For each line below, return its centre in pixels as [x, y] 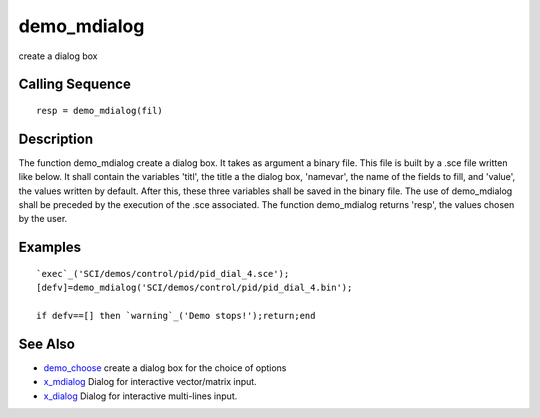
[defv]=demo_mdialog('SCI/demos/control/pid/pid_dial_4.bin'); [194, 288]
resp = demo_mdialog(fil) [100, 110]
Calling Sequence [75, 84]
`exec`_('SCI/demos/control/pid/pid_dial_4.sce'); [163, 273]
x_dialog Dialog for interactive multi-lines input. [140, 396]
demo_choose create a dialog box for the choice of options [165, 367]
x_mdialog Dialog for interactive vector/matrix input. [150, 382]
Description [56, 138]
